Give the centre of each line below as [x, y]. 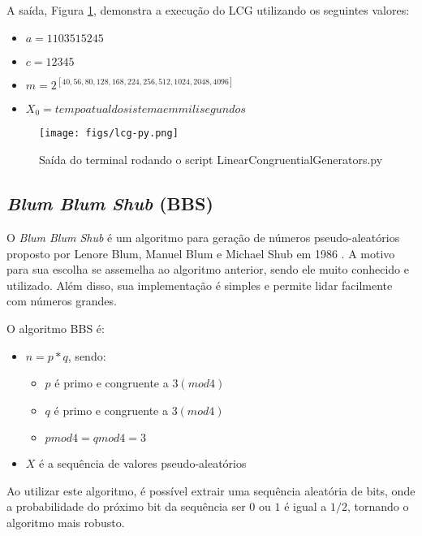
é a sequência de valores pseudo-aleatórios [143, 463]
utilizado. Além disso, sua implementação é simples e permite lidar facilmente [200, 285]
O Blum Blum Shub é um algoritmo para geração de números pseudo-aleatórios [203, 237]
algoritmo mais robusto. [66, 523]
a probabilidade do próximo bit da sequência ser [126, 506]
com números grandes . [62, 301]
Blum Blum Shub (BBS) [110, 203]
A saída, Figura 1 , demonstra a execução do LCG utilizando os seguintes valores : [208, 10]
